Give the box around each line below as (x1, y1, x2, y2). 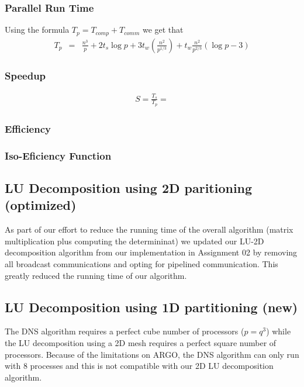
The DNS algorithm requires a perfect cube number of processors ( (5, 325, 244, 337)
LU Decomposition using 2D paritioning (5, 178, 253, 196)
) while (266, 325, 291, 337)
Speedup (5, 68, 46, 82)
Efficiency (5, 121, 51, 136)
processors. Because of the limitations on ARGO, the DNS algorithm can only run (5, 348, 299, 360)
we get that (142, 23, 184, 36)
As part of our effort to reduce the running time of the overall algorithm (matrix (5, 223, 293, 236)
